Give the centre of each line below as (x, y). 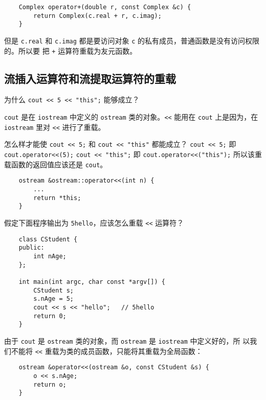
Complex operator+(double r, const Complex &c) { (105, 7)
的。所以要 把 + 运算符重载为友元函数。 (71, 50)
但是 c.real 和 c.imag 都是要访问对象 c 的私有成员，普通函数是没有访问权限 (132, 40)
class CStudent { (48, 239)
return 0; (50, 316)
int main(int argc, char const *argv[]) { (92, 282)
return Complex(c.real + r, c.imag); (97, 16)
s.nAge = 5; (54, 299)
